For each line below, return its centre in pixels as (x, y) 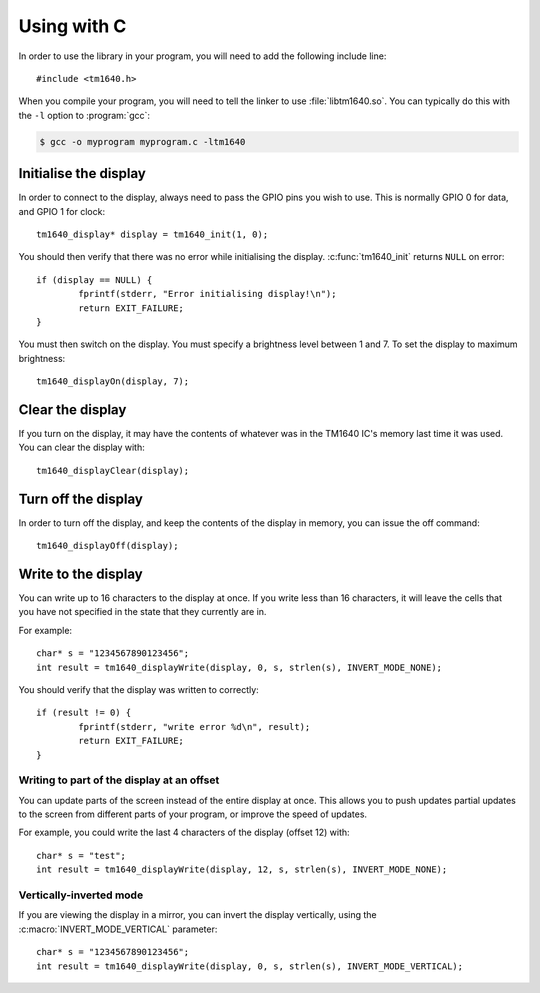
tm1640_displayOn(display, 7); (113, 381)
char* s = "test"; (81, 855)
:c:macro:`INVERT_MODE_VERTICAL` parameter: (118, 929)
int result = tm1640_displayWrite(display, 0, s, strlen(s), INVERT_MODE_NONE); (239, 667)
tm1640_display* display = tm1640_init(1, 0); (152, 234)
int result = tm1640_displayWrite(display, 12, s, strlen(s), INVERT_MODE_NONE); (242, 869)
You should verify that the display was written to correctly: (138, 689)
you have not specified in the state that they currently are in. (142, 612)
